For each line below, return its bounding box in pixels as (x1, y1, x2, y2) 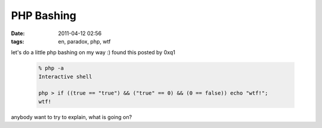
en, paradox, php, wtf (58, 38, 111, 45)
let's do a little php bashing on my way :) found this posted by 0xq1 (11, 49, 175, 56)
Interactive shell (38, 73, 92, 80)
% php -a (38, 65, 64, 71)
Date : (11, 30, 25, 37)
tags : (11, 38, 24, 45)
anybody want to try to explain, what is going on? (11, 113, 132, 120)
